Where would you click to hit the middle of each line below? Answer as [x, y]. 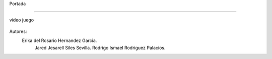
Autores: [18, 31]
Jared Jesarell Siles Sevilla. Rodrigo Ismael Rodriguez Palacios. [100, 47]
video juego [22, 20]
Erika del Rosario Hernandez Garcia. [59, 40]
